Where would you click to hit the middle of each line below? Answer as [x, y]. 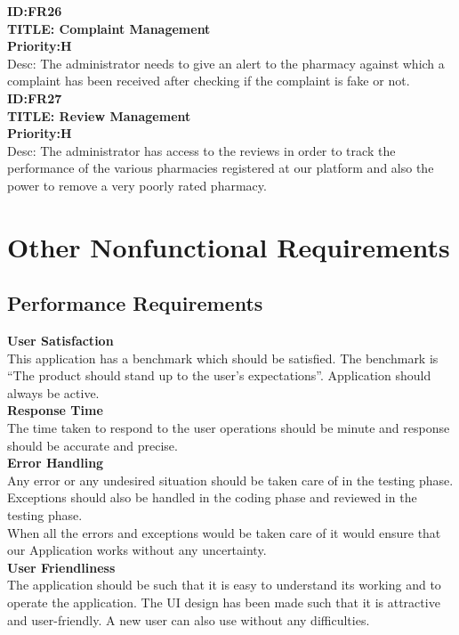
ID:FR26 [35, 11]
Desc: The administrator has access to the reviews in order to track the [201, 150]
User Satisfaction [60, 341]
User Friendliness [61, 567]
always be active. [53, 392]
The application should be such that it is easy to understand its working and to [224, 585]
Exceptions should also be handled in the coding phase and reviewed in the [212, 497]
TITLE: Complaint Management [109, 28]
